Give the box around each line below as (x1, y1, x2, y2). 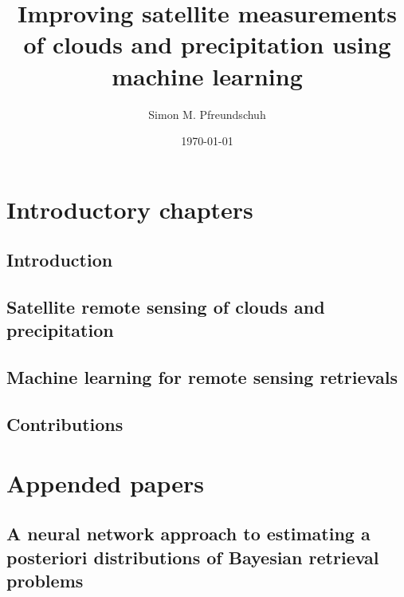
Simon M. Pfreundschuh (148, 105, 266, 122)
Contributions (6, 412, 124, 436)
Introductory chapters (6, 192, 253, 225)
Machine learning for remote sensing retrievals (6, 365, 398, 389)
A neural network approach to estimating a (6, 521, 371, 546)
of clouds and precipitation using (23, 28, 391, 61)
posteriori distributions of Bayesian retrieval (6, 544, 379, 569)
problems (6, 567, 84, 592)
